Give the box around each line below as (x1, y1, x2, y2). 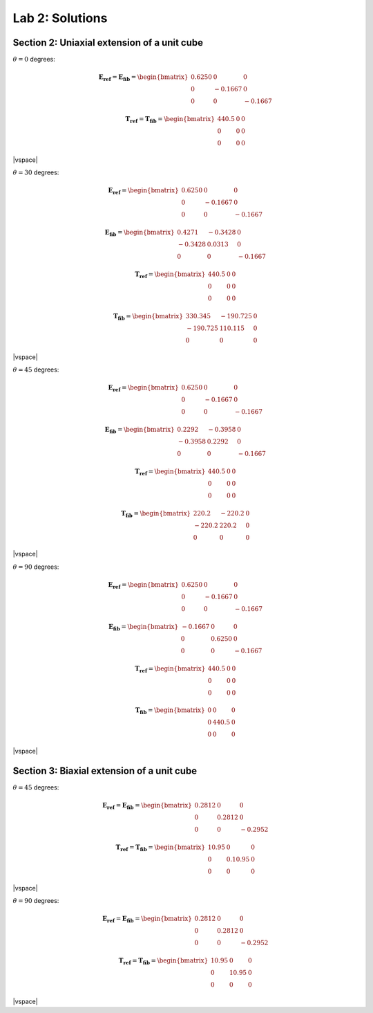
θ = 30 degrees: (12, 168, 59, 176)
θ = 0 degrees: (12, 55, 55, 64)
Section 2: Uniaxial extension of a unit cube (12, 37, 204, 48)
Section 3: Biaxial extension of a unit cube (12, 765, 198, 776)
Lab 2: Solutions (12, 10, 108, 26)
